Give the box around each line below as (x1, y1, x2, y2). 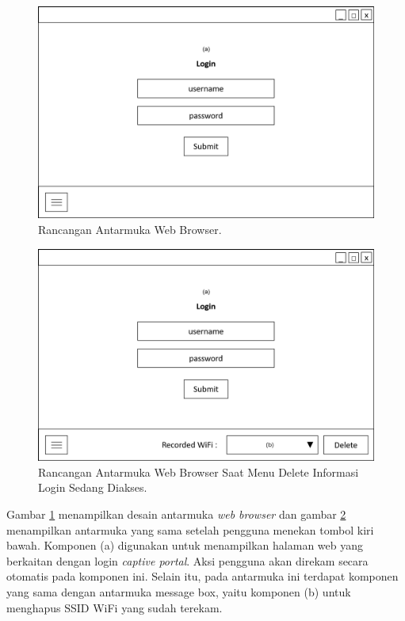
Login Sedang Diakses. (38, 479, 147, 496)
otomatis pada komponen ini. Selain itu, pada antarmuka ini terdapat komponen (6, 568, 399, 585)
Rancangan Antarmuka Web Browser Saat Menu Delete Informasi (38, 463, 359, 480)
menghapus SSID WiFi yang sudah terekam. (6, 599, 223, 615)
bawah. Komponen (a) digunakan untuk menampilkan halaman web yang (6, 537, 364, 554)
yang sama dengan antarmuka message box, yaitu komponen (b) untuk (6, 583, 351, 600)
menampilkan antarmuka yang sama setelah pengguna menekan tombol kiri (6, 521, 374, 538)
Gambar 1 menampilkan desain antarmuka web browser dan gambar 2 (6, 505, 346, 522)
